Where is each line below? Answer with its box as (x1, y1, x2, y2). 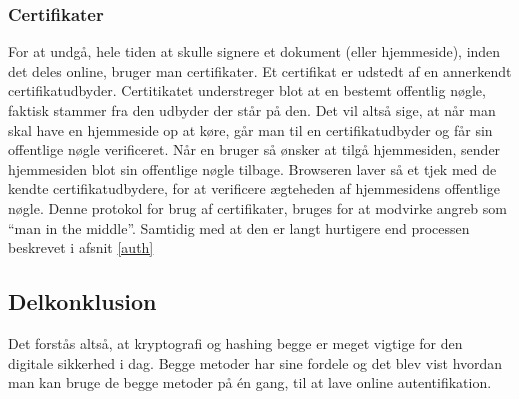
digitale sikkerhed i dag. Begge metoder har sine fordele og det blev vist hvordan (8, 352, 503, 373)
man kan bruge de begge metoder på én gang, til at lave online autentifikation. (8, 372, 492, 393)
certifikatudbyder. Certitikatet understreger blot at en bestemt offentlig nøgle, (8, 80, 486, 101)
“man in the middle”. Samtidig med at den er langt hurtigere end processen (8, 217, 470, 238)
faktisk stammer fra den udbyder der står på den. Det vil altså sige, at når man (8, 100, 496, 120)
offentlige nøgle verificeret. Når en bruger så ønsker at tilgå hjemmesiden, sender (8, 139, 501, 160)
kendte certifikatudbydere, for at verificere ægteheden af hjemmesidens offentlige (8, 178, 500, 199)
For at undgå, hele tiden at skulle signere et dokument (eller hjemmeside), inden (8, 41, 501, 62)
